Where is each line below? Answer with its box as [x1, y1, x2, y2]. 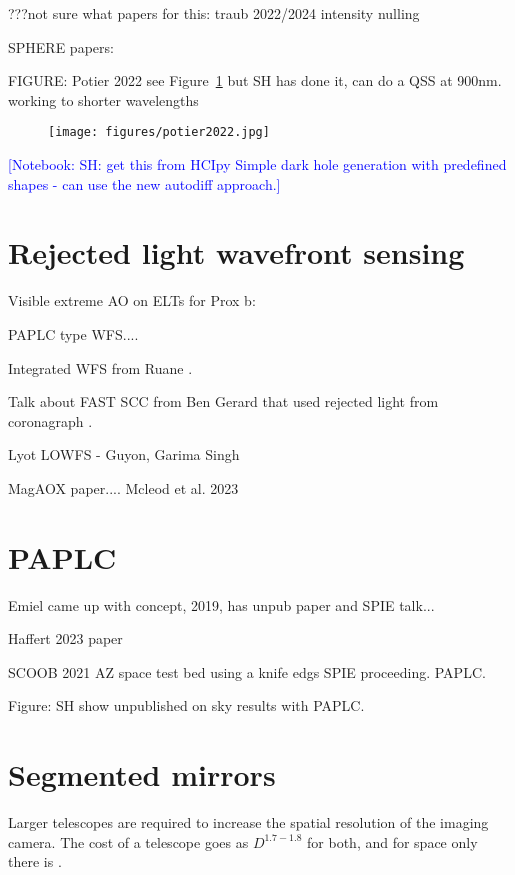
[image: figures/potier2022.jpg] [48, 125, 270, 140]
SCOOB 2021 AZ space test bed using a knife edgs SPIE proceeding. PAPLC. [8, 661, 486, 682]
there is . [8, 851, 62, 872]
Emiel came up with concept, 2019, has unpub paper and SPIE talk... [8, 594, 435, 615]
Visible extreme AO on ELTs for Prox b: [8, 290, 256, 311]
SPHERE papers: [8, 36, 114, 57]
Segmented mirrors [8, 754, 276, 795]
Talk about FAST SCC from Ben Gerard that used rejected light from [8, 391, 439, 412]
